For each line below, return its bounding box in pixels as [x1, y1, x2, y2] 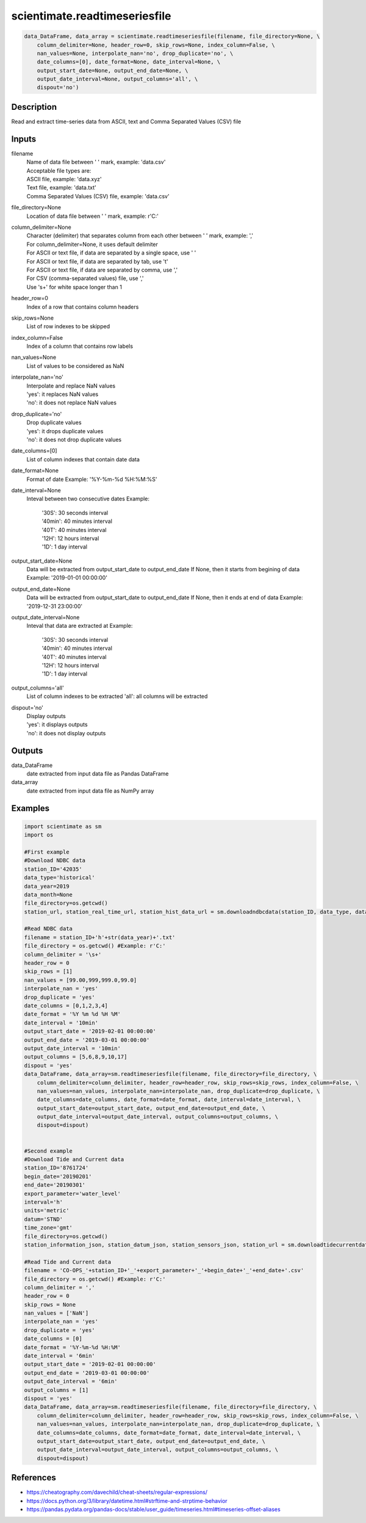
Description [11, 101, 57, 112]
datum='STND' [24, 1215, 63, 1223]
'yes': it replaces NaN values [26, 391, 99, 398]
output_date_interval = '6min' [24, 1378, 118, 1385]
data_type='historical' [24, 874, 96, 881]
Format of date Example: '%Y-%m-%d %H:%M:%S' [26, 475, 158, 483]
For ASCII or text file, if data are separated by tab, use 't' [26, 257, 168, 265]
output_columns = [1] [24, 1386, 89, 1394]
